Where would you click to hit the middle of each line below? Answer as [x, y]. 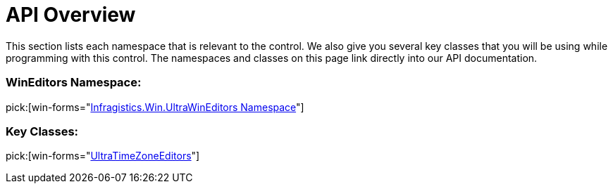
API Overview [71, 15]
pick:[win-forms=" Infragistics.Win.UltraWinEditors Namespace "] [155, 107]
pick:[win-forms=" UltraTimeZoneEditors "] [103, 156]
